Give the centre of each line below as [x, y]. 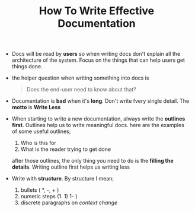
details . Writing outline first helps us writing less [71, 167]
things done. [27, 67]
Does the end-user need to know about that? [81, 90]
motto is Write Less [36, 107]
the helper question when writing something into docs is [80, 78]
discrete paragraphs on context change [69, 202]
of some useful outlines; [41, 131]
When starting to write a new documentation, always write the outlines [98, 119]
